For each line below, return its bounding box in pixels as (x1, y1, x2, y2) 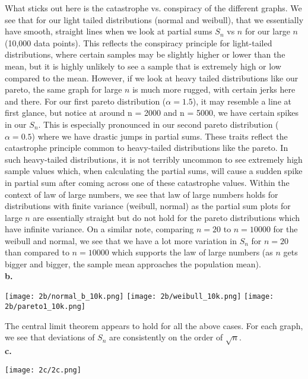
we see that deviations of (5, 331, 95, 343)
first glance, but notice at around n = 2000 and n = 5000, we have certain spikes (5, 106, 299, 119)
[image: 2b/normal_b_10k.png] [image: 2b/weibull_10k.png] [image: (5, 292, 274, 301)
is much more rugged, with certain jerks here (132, 83, 296, 96)
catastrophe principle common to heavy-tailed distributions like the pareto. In (5, 141, 288, 154)
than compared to (5, 246, 69, 258)
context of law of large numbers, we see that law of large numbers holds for (5, 188, 278, 200)
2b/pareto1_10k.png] (5, 302, 86, 311)
